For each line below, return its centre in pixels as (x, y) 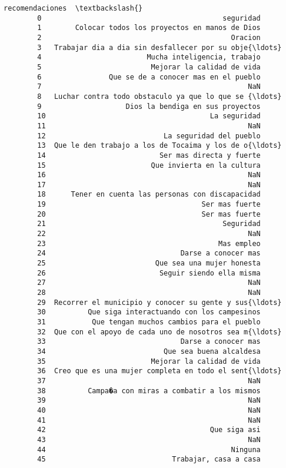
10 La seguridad (149, 116)
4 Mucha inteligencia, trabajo (149, 57)
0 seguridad (149, 18)
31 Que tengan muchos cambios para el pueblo (149, 322)
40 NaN (149, 410)
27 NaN (149, 283)
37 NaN (149, 381)
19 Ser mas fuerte (149, 205)
